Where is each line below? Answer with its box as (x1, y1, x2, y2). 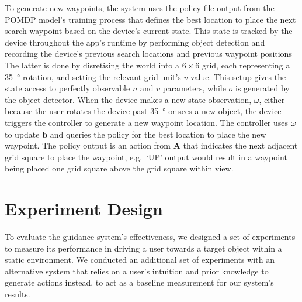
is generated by (235, 82, 290, 94)
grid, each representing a (202, 59, 290, 71)
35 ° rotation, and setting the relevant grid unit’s (5, 70, 181, 83)
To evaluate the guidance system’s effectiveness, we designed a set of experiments (5, 231, 296, 243)
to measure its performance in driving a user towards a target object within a (5, 242, 282, 254)
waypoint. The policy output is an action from (5, 139, 171, 152)
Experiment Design (5, 197, 163, 221)
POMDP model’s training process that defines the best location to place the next (5, 13, 296, 25)
